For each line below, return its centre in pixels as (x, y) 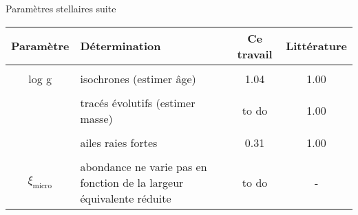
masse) (96, 118)
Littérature (316, 46)
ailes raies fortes (119, 142)
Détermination (120, 46)
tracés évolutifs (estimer (138, 102)
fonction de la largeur (132, 182)
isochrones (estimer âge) (138, 78)
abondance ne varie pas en (144, 166)
